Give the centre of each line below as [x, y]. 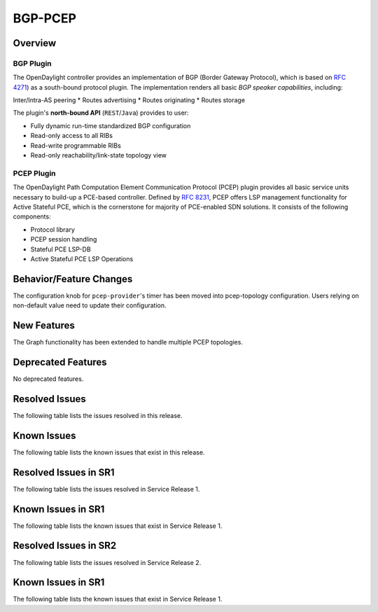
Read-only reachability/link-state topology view [99, 155]
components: [32, 216]
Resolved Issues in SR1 [64, 472]
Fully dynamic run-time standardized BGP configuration [111, 125]
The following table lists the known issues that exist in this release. [109, 452]
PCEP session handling [64, 239]
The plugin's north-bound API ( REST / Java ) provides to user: [101, 113]
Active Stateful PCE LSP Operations [82, 258]
